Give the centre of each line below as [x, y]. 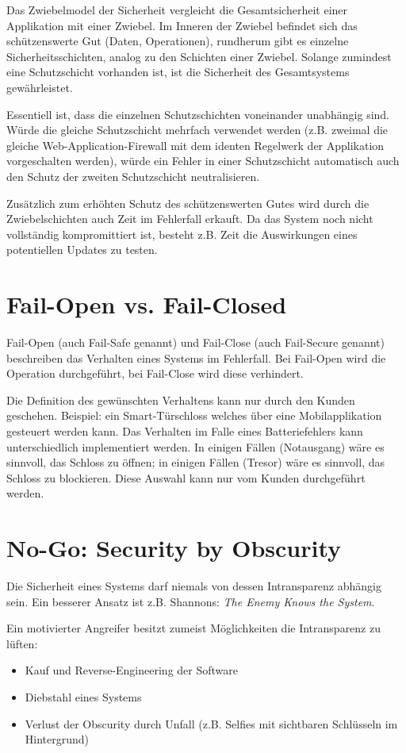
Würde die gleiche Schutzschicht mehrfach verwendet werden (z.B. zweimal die [197, 130]
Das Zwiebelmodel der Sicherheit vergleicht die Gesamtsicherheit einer [177, 10]
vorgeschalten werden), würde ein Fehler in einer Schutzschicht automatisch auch [203, 161]
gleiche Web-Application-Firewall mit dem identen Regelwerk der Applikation [195, 145]
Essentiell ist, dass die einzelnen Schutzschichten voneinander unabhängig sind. [198, 114]
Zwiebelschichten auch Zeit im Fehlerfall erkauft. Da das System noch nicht [190, 219]
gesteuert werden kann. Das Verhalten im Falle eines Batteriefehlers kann [185, 431]
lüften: [22, 643]
